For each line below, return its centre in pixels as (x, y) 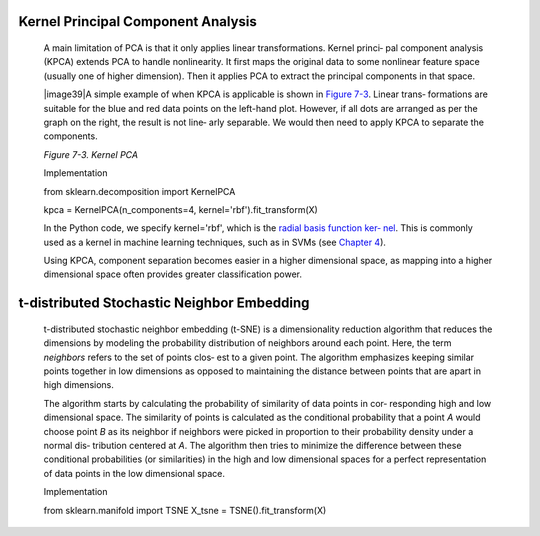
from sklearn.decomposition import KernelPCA (139, 191)
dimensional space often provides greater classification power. (172, 274)
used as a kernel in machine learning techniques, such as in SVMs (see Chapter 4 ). (215, 242)
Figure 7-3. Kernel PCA (91, 154)
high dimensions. (78, 385)
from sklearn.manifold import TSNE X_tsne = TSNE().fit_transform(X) (185, 510)
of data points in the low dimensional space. (134, 473)
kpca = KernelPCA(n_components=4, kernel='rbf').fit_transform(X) (181, 209)
